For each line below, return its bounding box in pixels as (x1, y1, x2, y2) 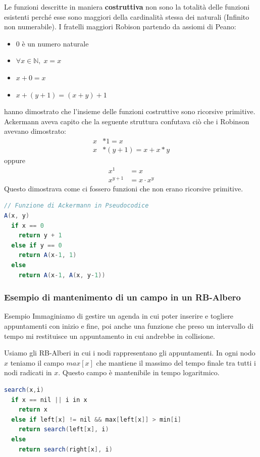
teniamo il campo (10, 357, 64, 368)
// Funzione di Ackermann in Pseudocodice (4, 202, 149, 210)
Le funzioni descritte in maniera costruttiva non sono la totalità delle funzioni (4, 2, 250, 12)
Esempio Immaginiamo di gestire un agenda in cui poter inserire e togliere (4, 311, 234, 321)
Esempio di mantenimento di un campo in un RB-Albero (4, 291, 241, 303)
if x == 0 (11, 222, 44, 229)
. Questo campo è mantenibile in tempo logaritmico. (58, 367, 220, 378)
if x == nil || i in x (11, 396, 87, 403)
